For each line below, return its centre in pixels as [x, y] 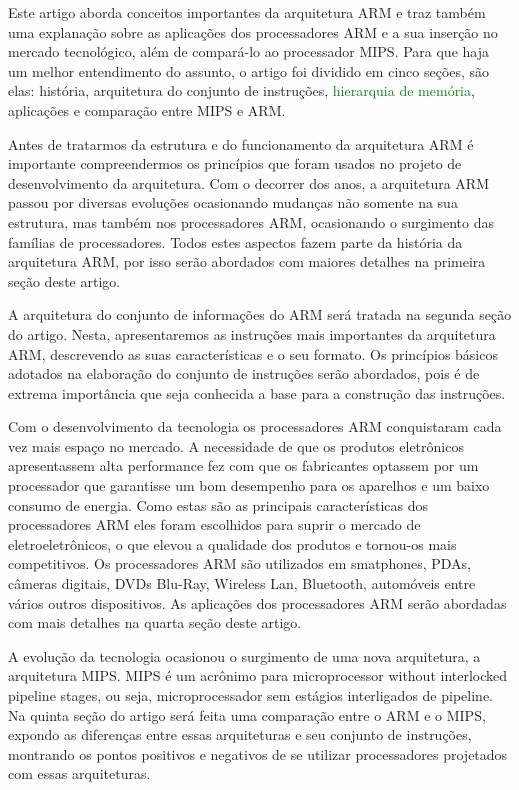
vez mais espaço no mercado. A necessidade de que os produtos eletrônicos [236, 445]
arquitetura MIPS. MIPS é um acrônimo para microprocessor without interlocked [258, 675]
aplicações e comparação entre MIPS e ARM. [147, 109]
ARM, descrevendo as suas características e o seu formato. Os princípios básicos [253, 353]
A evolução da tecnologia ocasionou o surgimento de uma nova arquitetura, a [244, 655]
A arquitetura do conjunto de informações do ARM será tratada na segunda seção [260, 314]
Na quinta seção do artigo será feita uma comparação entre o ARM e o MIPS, [247, 714]
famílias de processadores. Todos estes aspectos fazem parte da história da [235, 241]
